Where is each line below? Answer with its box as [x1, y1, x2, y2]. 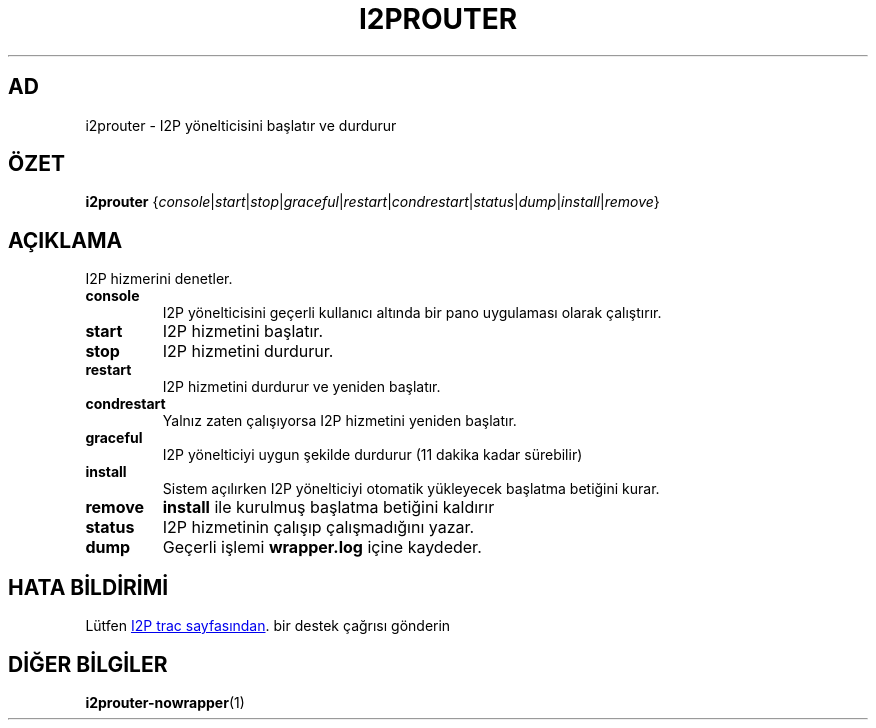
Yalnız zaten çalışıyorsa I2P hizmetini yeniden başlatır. [162, 412, 517, 430]
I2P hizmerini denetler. [85, 270, 233, 288]
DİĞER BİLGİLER [8, 651, 168, 677]
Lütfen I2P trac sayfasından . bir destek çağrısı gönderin [85, 617, 451, 635]
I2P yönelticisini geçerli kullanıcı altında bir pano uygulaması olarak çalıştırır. [162, 304, 662, 322]
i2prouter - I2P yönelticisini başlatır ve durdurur [85, 116, 397, 134]
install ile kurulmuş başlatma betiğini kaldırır [162, 497, 495, 518]
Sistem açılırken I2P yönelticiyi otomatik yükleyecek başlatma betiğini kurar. [162, 480, 660, 498]
